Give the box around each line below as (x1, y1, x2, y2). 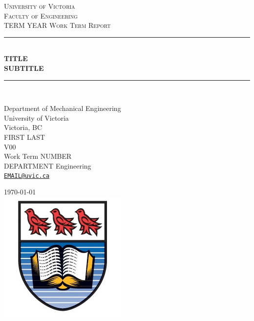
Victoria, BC (4, 122, 42, 132)
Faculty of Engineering (4, 10, 78, 21)
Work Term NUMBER (4, 151, 72, 161)
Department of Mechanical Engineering (4, 103, 121, 113)
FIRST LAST (4, 131, 45, 142)
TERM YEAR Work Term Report (4, 20, 111, 30)
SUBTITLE (4, 63, 44, 73)
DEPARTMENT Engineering (4, 160, 91, 171)
